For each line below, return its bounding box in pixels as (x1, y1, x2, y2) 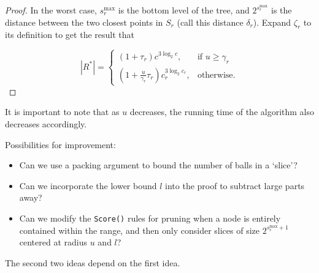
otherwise (197, 70, 233, 80)
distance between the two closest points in (5, 15, 163, 28)
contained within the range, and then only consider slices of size (19, 223, 260, 236)
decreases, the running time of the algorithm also (129, 105, 314, 118)
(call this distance (177, 15, 244, 28)
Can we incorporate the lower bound (19, 179, 157, 192)
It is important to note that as (5, 105, 120, 118)
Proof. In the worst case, (5, 4, 97, 16)
